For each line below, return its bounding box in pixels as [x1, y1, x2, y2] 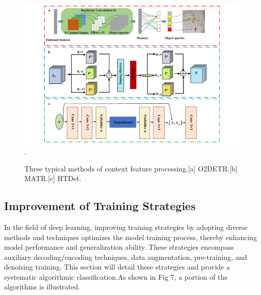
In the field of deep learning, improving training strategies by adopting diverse [4, 221, 248, 232]
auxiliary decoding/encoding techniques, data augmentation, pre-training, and [4, 251, 247, 262]
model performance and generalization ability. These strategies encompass [4, 242, 234, 252]
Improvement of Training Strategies [4, 198, 196, 214]
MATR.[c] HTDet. [24, 173, 81, 184]
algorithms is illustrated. [4, 281, 80, 292]
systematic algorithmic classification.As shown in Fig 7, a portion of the [4, 271, 228, 282]
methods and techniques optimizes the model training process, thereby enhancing [4, 231, 257, 242]
